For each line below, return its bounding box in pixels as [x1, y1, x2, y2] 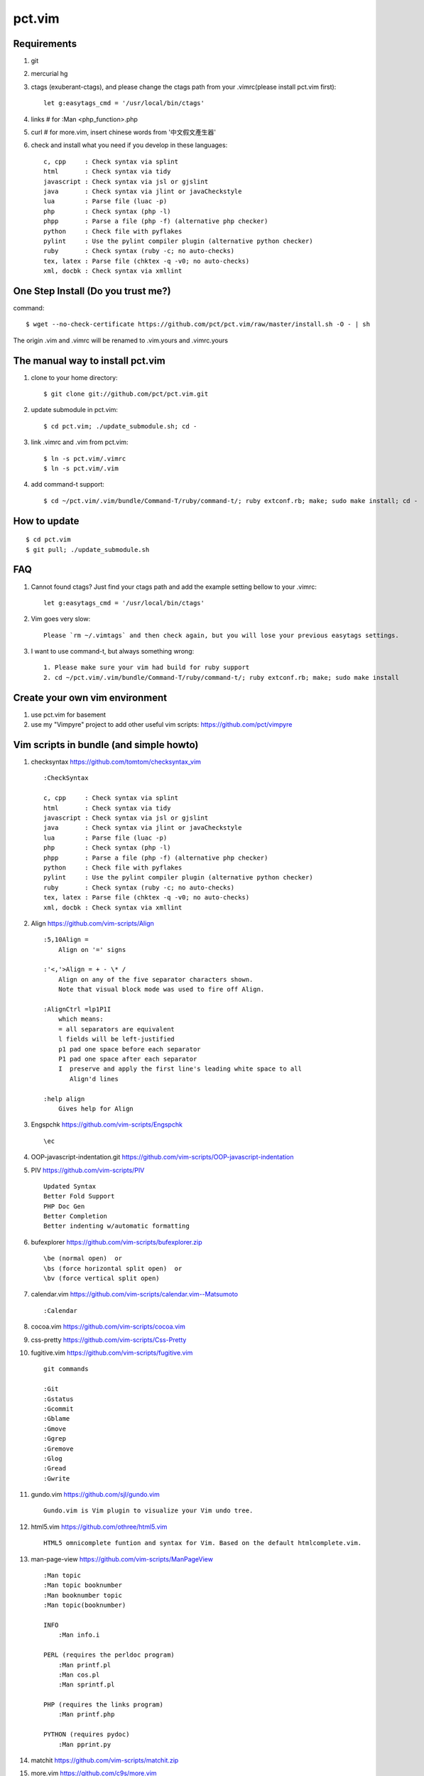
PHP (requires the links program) [43, 1701, 163, 1709]
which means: [58, 1015, 104, 1023]
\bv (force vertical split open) [43, 1274, 160, 1282]
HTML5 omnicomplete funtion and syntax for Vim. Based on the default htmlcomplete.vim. [43, 1539, 362, 1547]
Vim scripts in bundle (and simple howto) [13, 739, 199, 751]
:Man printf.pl [58, 1661, 112, 1669]
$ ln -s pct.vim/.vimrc [43, 455, 126, 462]
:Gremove [43, 1444, 74, 1453]
